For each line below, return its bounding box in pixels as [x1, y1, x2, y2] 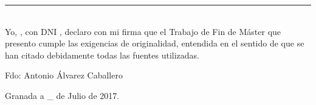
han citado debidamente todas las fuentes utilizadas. [5, 48, 199, 61]
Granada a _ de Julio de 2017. [5, 89, 120, 101]
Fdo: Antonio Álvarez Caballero [5, 69, 123, 81]
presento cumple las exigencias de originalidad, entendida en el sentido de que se [5, 37, 304, 49]
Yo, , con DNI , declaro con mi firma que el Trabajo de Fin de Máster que [5, 25, 281, 37]
